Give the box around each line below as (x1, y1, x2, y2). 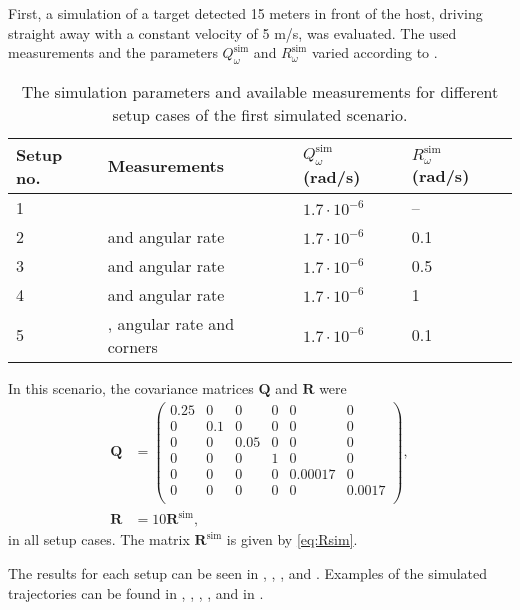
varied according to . (311, 42, 438, 63)
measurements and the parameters (8, 42, 218, 63)
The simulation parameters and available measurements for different (21, 79, 499, 103)
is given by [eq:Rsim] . (226, 529, 358, 550)
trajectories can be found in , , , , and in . (8, 582, 264, 603)
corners (107, 334, 158, 358)
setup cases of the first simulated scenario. (112, 102, 408, 126)
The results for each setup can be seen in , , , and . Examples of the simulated (8, 563, 488, 584)
